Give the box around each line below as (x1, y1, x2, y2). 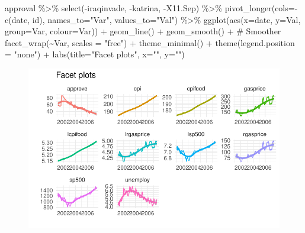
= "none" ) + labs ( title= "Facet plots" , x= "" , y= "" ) (5, 48, 185, 60)
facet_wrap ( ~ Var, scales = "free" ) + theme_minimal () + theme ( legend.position (5, 36, 295, 48)
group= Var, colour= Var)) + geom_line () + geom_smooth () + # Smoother (5, 25, 281, 37)
